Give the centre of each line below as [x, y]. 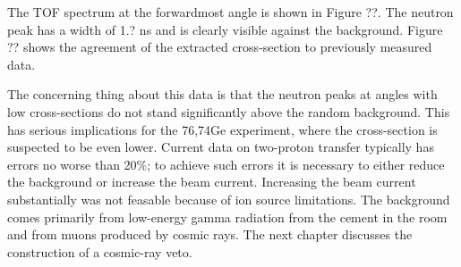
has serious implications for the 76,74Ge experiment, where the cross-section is [222, 129]
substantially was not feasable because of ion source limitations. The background [229, 199]
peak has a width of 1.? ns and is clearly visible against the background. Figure [225, 29]
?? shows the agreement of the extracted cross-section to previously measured [220, 47]
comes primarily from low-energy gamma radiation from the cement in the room [227, 217]
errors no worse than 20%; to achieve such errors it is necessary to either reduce [226, 164]
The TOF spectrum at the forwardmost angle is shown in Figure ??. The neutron [230, 12]
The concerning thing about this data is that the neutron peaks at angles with [222, 94]
